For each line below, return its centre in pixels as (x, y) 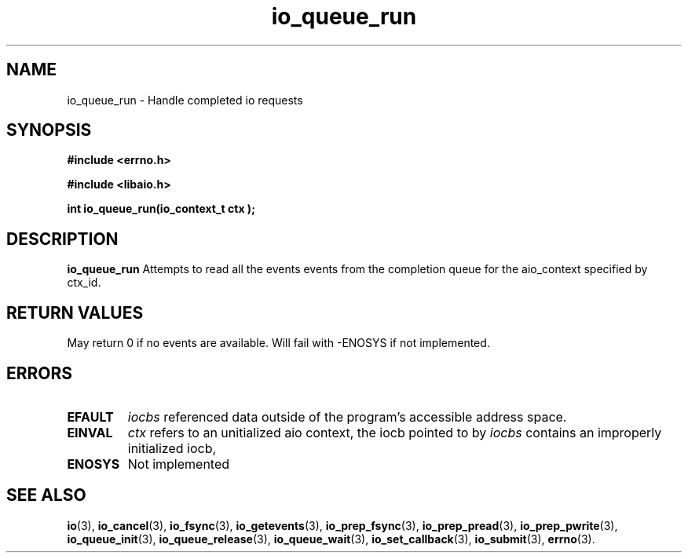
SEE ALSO (46, 495)
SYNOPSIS (49, 130)
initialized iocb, (172, 448)
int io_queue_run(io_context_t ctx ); (161, 209)
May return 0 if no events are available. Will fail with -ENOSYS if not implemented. (278, 343)
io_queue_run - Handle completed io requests (185, 100)
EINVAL (90, 432)
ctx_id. (84, 283)
